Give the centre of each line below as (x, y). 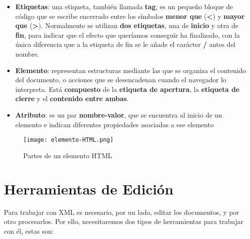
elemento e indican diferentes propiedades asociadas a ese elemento (114, 124)
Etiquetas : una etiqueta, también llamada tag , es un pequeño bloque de (124, 6)
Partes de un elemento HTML (68, 155)
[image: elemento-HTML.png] (69, 140)
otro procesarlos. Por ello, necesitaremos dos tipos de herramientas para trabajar (124, 221)
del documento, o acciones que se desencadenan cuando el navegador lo (121, 80)
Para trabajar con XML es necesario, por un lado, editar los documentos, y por (122, 212)
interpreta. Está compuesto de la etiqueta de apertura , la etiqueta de (127, 89)
